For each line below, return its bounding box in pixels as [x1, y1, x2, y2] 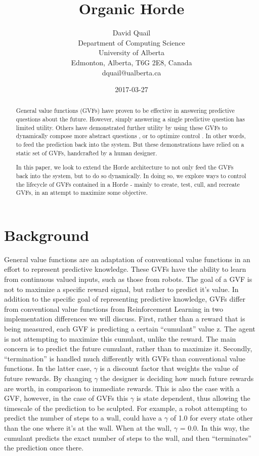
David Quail [112, 27, 151, 38]
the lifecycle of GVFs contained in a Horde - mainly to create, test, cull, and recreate [16, 180, 240, 188]
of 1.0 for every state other [170, 412, 253, 423]
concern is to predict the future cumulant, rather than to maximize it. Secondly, [4, 343, 252, 354]
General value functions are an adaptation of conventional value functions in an [4, 254, 250, 264]
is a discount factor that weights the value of [100, 363, 238, 374]
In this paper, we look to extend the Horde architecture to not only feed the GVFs [16, 163, 234, 172]
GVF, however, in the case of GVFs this [4, 393, 128, 403]
